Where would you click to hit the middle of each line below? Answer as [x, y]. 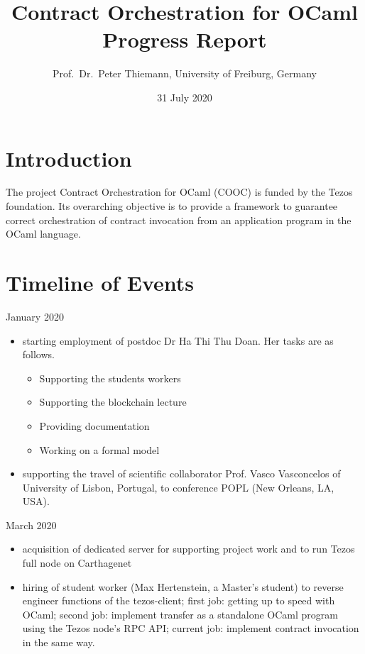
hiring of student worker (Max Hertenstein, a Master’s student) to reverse [183, 586]
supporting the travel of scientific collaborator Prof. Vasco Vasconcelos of [181, 473]
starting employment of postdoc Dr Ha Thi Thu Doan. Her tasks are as [178, 340]
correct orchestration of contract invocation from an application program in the [179, 220]
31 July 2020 [185, 97]
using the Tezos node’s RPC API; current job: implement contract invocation [191, 628]
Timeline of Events [100, 282]
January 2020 [35, 316]
